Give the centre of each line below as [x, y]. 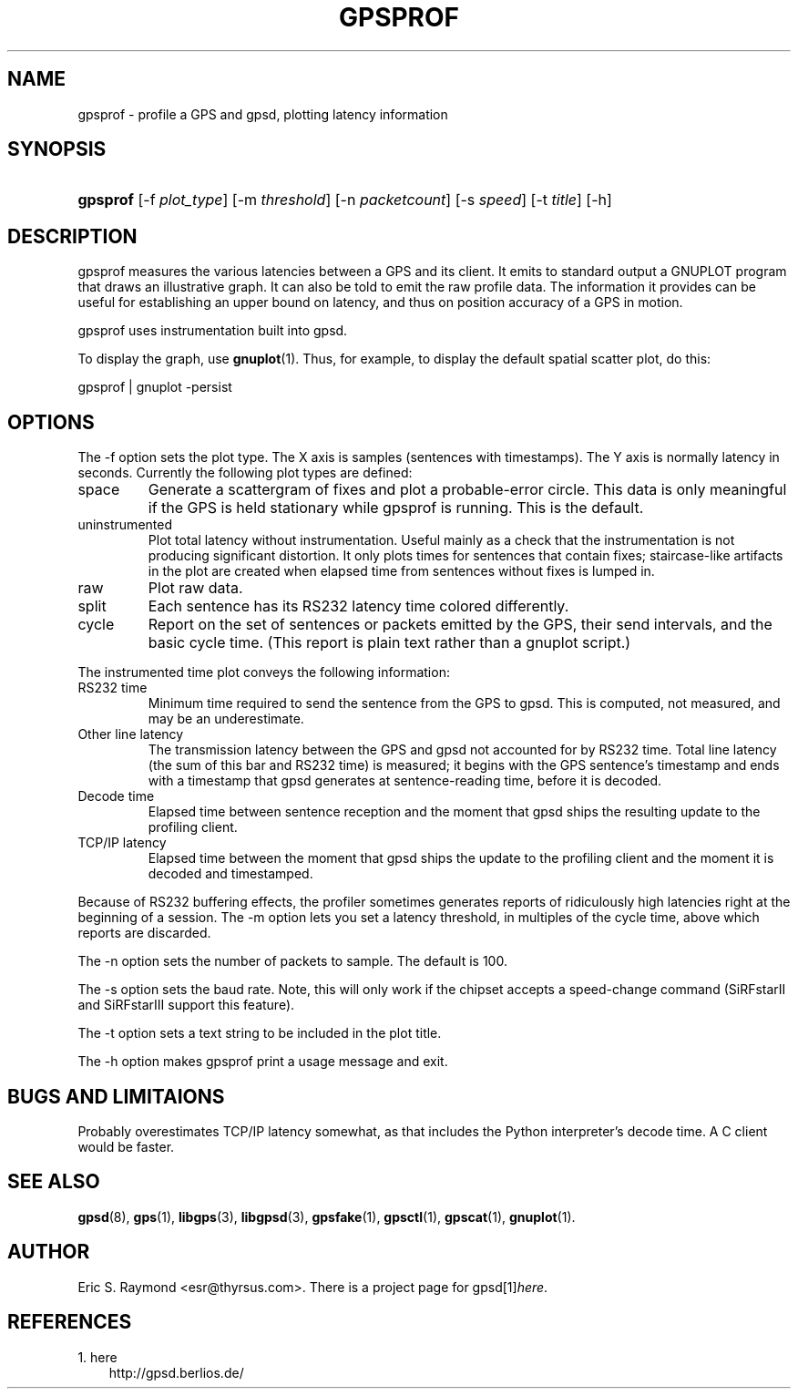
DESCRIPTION [72, 236]
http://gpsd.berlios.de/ [176, 1372]
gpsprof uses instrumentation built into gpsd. [213, 331]
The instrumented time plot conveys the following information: [264, 672]
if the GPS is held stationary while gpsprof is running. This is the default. [396, 508]
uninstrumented [125, 525]
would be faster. [126, 1146]
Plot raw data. [195, 588]
